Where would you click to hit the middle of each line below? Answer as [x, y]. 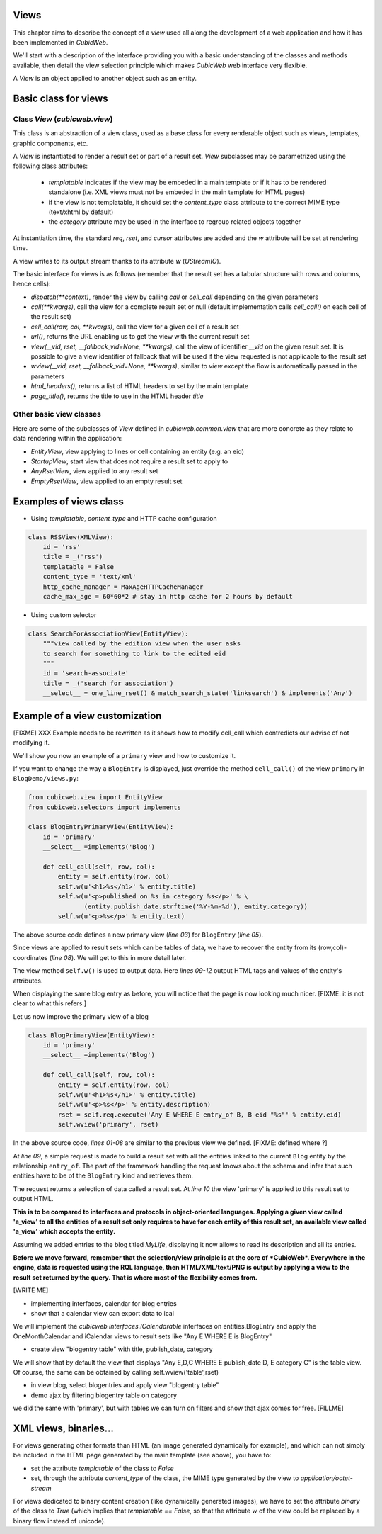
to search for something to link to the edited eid [134, 653]
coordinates [30, 957]
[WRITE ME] [31, 1290]
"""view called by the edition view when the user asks [142, 644]
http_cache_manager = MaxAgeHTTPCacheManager [123, 587]
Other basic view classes [57, 414]
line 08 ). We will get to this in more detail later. [119, 957]
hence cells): [32, 284]
